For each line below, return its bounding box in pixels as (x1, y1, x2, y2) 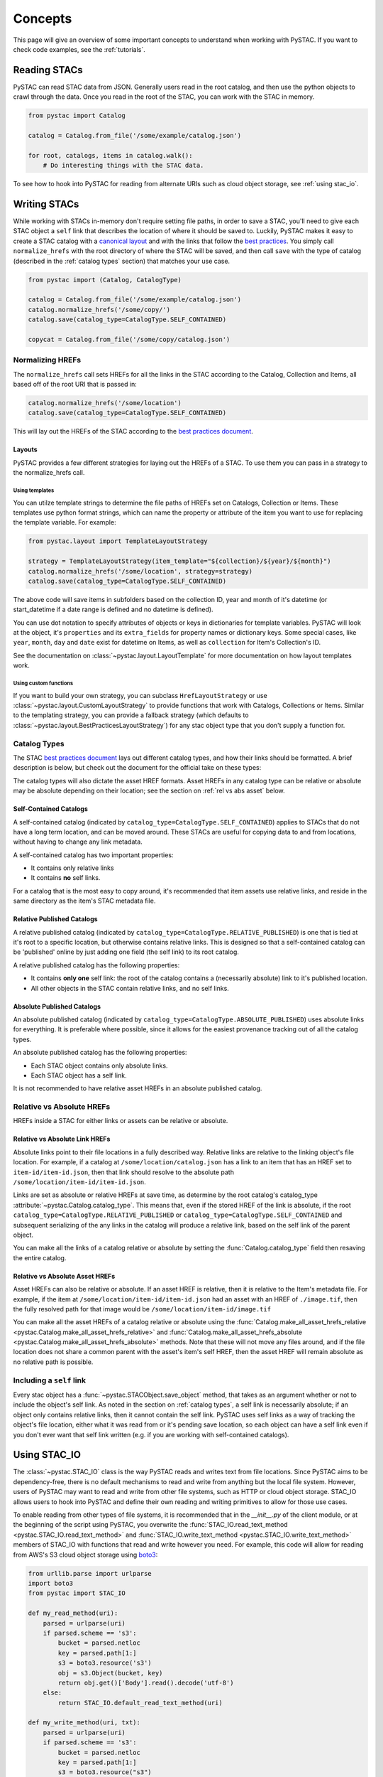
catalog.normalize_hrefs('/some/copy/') (28, 306, 170, 313)
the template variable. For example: (13, 518, 116, 527)
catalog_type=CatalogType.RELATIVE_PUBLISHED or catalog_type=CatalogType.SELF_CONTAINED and (13, 1210, 343, 1219)
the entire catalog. (13, 1253, 67, 1262)
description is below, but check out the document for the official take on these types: (13, 763, 262, 772)
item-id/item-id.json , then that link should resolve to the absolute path (13, 1168, 234, 1176)
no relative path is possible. (13, 1358, 94, 1366)
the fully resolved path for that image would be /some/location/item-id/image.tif (13, 1304, 272, 1313)
